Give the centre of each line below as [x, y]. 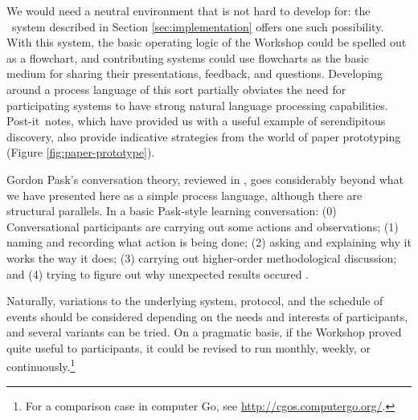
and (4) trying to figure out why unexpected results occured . [158, 273]
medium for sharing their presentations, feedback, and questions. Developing [195, 73]
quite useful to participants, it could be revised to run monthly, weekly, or [189, 347]
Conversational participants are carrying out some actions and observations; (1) [203, 226]
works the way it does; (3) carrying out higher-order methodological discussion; [202, 257]
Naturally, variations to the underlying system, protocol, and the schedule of [195, 301]
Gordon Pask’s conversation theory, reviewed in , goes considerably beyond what [205, 179]
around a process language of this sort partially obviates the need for [176, 89]
